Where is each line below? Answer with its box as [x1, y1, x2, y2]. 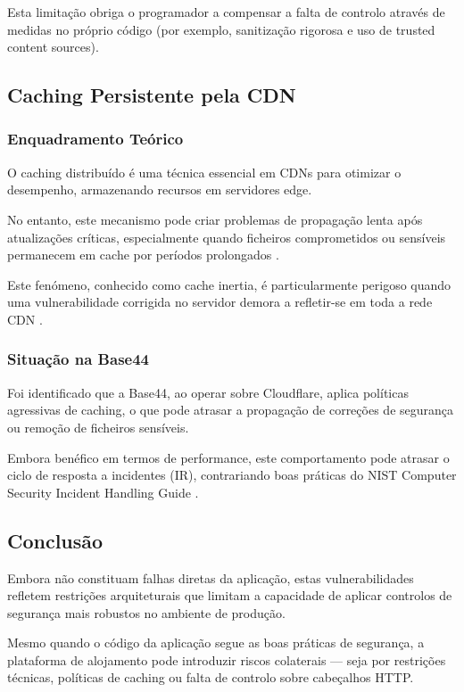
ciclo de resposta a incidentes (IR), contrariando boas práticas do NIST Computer [7, 465, 457, 484]
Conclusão [7, 526, 104, 554]
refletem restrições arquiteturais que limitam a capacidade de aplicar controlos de [7, 586, 452, 605]
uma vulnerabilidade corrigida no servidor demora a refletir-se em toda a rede [7, 292, 433, 311]
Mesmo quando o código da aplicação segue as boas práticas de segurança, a [7, 633, 425, 652]
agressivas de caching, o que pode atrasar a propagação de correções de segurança [7, 400, 454, 419]
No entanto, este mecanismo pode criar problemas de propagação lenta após [7, 210, 423, 228]
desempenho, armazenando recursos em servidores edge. [7, 180, 312, 199]
